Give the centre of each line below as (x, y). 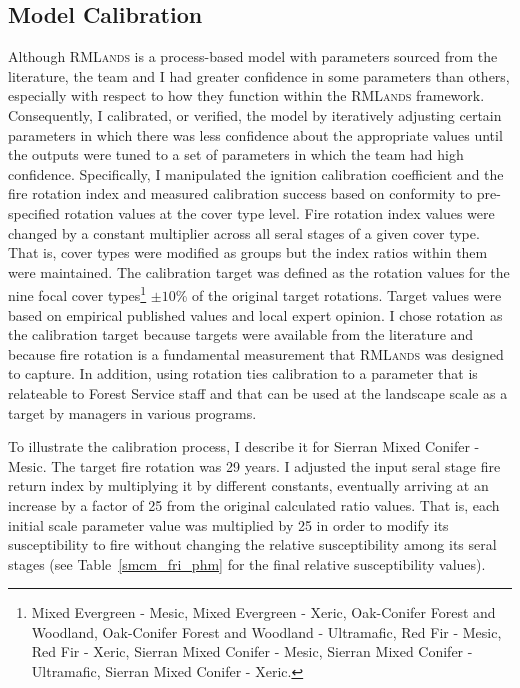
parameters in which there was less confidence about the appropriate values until (255, 134)
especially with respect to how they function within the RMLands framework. (246, 95)
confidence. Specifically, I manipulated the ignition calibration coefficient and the (256, 173)
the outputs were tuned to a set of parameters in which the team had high (236, 154)
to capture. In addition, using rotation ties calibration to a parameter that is (243, 373)
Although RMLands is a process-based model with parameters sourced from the (253, 56)
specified (34, 212)
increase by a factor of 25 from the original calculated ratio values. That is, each (254, 504)
